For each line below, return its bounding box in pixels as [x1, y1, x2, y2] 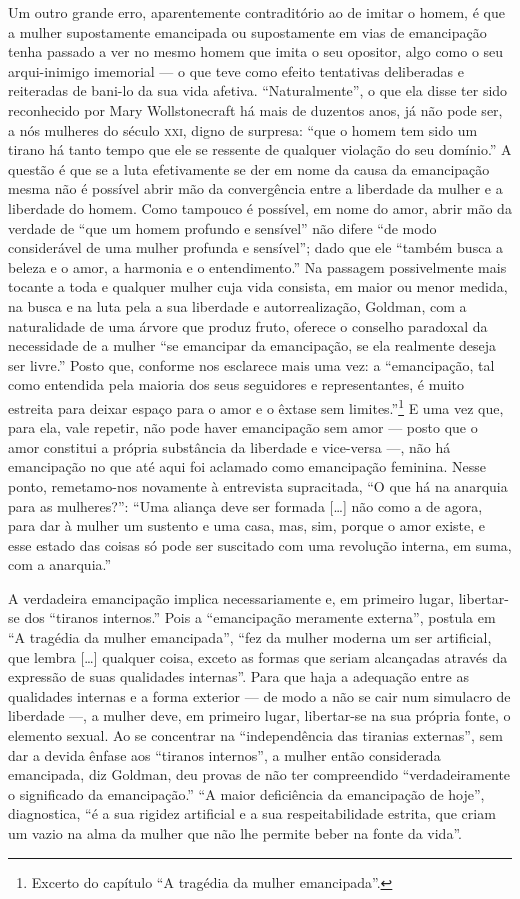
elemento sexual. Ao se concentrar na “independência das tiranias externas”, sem [8, 725, 503, 746]
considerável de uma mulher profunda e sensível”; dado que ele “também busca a [8, 237, 504, 258]
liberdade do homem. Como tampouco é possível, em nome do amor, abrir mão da [8, 197, 512, 218]
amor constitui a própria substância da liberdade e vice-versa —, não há [8, 436, 451, 457]
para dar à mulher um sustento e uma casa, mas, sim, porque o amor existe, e [8, 515, 485, 536]
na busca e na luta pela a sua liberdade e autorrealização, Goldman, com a [8, 295, 467, 316]
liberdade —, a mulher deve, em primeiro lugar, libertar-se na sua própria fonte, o [8, 705, 511, 726]
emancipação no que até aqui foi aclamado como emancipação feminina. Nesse [8, 456, 487, 477]
